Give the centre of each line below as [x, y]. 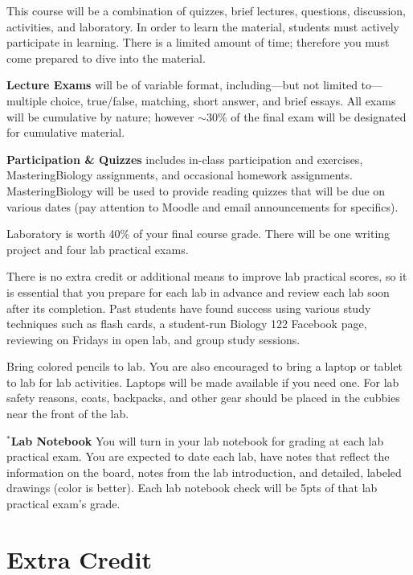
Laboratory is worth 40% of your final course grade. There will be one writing [198, 234]
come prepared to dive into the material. [106, 57]
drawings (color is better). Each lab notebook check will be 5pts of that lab [192, 488]
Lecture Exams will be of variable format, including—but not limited [182, 85]
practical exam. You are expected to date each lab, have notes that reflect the [198, 456]
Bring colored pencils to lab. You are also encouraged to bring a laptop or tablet [204, 366]
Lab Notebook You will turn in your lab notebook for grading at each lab [197, 440]
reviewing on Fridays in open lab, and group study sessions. [153, 339]
